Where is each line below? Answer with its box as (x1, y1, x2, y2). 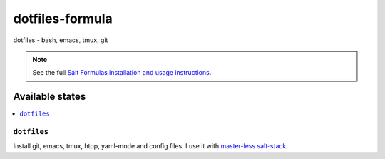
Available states (13, 91, 86, 103)
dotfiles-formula (13, 11, 113, 26)
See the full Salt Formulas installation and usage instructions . (32, 68, 212, 77)
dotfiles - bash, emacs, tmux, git (13, 36, 108, 44)
